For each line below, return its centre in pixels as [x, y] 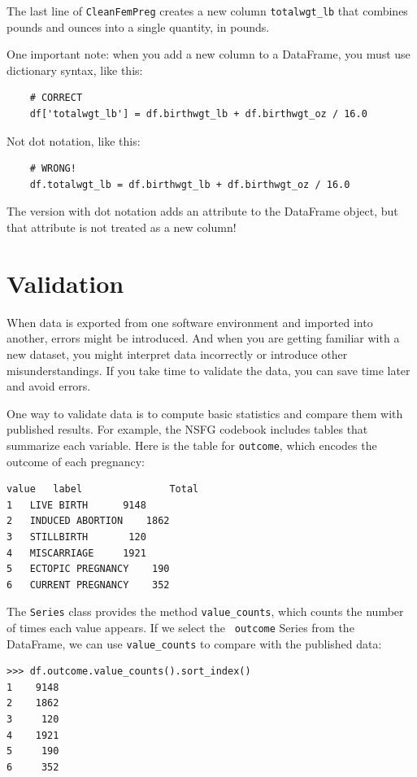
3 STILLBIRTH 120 [76, 537]
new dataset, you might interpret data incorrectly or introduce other [177, 354]
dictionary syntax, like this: [75, 70]
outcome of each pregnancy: [76, 461]
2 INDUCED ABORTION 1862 [88, 521]
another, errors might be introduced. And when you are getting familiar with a [203, 338]
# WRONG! [53, 169]
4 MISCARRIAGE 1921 [76, 553]
